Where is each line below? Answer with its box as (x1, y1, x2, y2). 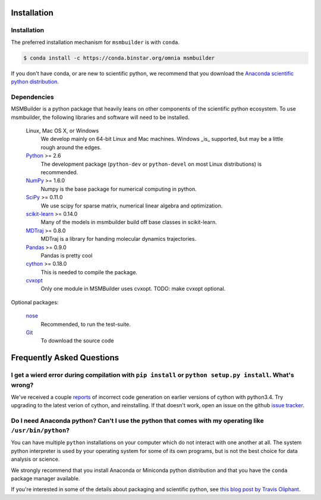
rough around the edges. (40, 143, 102, 151)
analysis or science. (11, 455, 60, 463)
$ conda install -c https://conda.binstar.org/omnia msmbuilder (23, 54, 215, 61)
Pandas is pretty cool (40, 251, 93, 259)
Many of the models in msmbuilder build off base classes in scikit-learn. (40, 219, 217, 226)
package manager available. (11, 475, 80, 482)
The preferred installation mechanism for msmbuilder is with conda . (11, 39, 180, 46)
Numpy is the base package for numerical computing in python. (40, 185, 197, 193)
